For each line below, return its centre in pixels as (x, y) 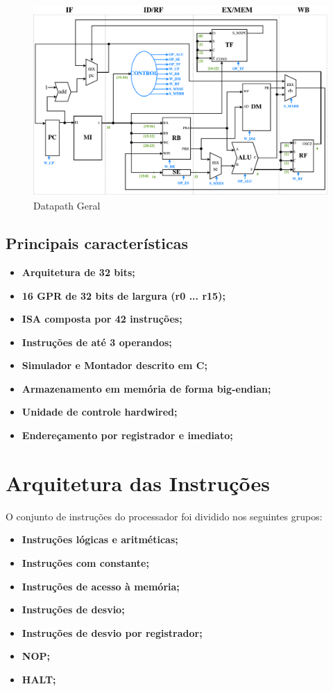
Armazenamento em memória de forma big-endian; (146, 388)
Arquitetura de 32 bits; (78, 272)
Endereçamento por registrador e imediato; (127, 435)
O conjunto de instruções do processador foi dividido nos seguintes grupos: (164, 516)
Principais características (97, 243)
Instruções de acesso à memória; (101, 586)
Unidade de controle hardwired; (100, 412)
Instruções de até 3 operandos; (97, 342)
